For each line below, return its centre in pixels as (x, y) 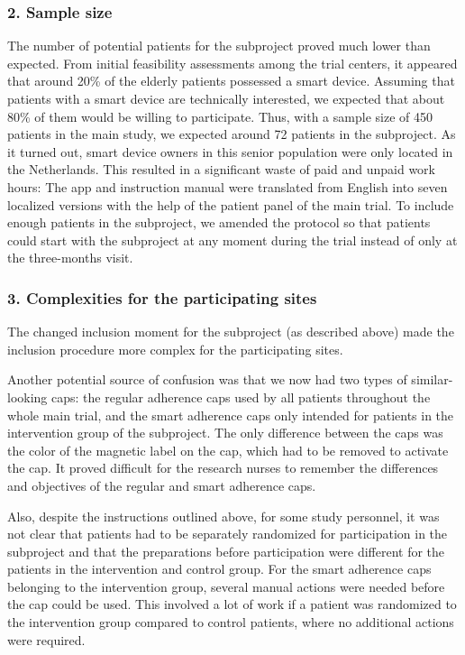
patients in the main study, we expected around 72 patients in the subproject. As (232, 134)
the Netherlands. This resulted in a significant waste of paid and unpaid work (221, 169)
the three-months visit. (70, 258)
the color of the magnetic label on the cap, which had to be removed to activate (228, 450)
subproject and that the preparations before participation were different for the (226, 551)
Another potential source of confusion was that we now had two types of (207, 379)
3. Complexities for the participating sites (162, 297)
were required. (46, 639)
